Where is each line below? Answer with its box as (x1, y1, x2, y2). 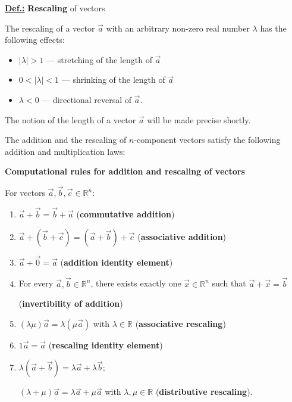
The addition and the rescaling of (5, 133, 127, 146)
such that (212, 277, 246, 289)
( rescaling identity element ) (48, 338, 163, 351)
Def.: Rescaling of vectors (5, 2, 105, 14)
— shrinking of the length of (61, 73, 165, 86)
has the (260, 21, 287, 34)
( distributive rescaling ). (155, 385, 253, 398)
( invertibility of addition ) (18, 297, 123, 310)
